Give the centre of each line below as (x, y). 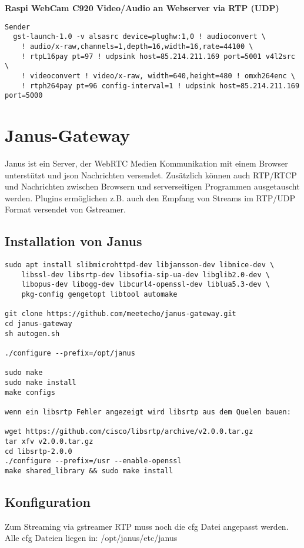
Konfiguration (48, 501)
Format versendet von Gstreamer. (65, 209)
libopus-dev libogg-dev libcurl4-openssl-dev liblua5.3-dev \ (146, 285)
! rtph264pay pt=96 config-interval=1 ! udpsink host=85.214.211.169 (161, 86)
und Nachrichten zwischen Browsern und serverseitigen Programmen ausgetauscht (152, 186)
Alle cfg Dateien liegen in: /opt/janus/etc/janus (91, 538)
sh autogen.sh (32, 333)
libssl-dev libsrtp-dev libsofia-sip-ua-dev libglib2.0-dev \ (146, 275)
